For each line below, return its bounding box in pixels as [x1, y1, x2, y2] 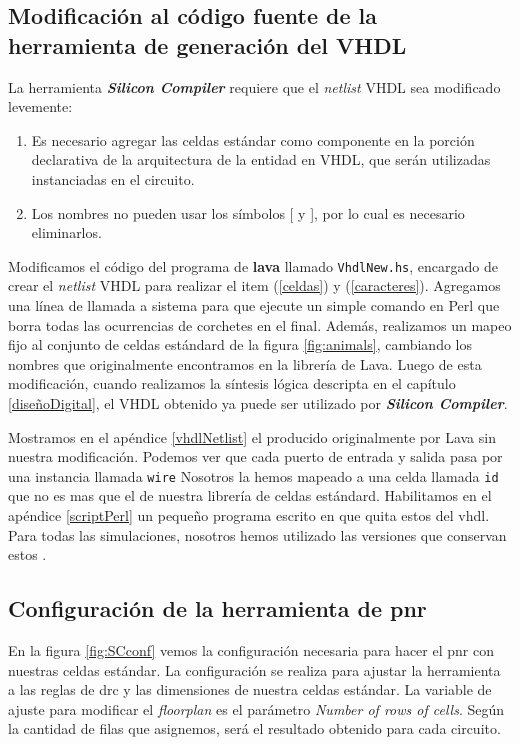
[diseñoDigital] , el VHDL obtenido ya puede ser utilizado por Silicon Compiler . [8, 392, 508, 413]
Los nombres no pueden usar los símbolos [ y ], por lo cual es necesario [31, 202, 465, 223]
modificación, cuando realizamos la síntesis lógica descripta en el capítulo [8, 373, 456, 394]
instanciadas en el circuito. [31, 168, 195, 189]
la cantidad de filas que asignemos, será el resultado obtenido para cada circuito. [8, 718, 501, 739]
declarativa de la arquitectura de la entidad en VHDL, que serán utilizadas [31, 149, 491, 170]
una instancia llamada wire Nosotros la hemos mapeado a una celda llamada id [8, 465, 499, 486]
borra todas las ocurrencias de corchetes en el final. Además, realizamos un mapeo [8, 314, 512, 335]
